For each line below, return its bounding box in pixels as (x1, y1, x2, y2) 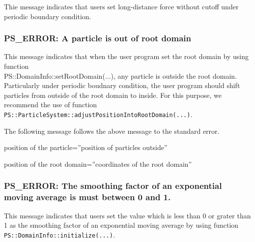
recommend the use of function (4, 99, 97, 110)
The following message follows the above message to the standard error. (4, 125, 220, 136)
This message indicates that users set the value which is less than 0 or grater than (4, 210, 251, 220)
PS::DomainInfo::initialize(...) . (4, 229, 115, 240)
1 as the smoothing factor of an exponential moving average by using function (4, 220, 239, 230)
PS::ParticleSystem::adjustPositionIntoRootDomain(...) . (4, 109, 193, 119)
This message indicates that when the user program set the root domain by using (4, 51, 249, 61)
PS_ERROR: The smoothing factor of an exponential (4, 180, 222, 192)
